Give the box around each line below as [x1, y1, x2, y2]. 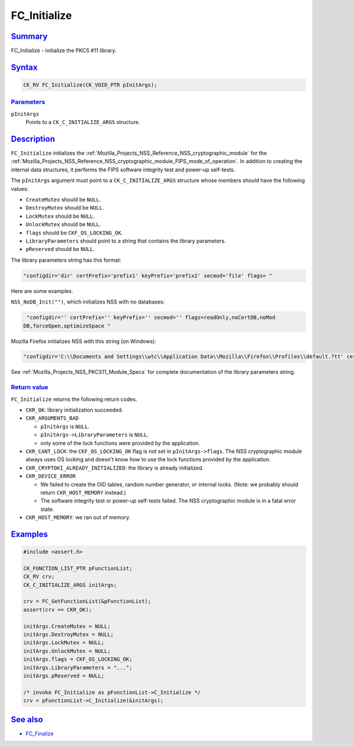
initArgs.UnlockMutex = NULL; [23, 647, 111, 654]
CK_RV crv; [23, 573, 55, 580]
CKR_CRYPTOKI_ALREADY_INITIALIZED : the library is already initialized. [25, 464, 204, 471]
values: [11, 185, 29, 192]
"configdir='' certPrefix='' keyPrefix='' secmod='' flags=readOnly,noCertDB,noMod [27, 314, 276, 321]
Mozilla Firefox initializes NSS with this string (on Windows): [11, 337, 156, 345]
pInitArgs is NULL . [40, 423, 90, 430]
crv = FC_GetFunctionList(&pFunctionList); [23, 598, 152, 605]
